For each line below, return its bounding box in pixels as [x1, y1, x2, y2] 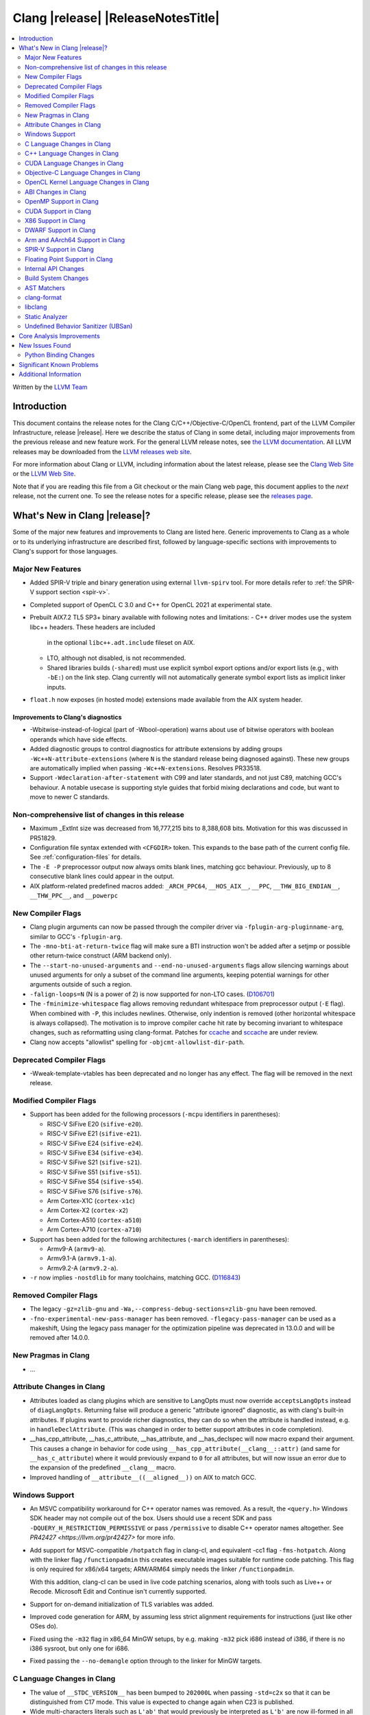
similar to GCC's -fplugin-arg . [29, 932, 123, 941]
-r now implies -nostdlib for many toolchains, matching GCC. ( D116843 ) [29, 1273, 241, 1282]
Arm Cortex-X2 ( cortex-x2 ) [47, 1206, 129, 1214]
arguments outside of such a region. [29, 980, 132, 989]
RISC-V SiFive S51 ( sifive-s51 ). [47, 1168, 142, 1176]
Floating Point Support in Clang [25, 255, 113, 263]
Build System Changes [25, 274, 89, 283]
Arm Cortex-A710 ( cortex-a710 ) [47, 1225, 142, 1234]
